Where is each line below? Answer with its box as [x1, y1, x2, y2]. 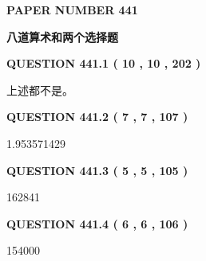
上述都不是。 [6, 81, 73, 98]
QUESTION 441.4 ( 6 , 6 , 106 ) [6, 215, 188, 232]
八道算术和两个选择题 [6, 28, 118, 45]
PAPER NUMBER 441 [6, 2, 138, 18]
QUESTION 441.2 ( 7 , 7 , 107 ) [6, 108, 188, 125]
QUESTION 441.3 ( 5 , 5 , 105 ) [6, 162, 188, 178]
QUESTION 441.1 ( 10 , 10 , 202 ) [6, 55, 201, 72]
